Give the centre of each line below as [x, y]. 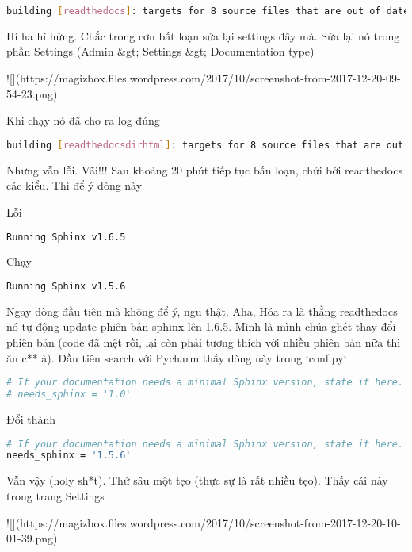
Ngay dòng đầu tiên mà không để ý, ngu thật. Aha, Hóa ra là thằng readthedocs [202, 310]
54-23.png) [32, 93]
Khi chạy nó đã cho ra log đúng [83, 120]
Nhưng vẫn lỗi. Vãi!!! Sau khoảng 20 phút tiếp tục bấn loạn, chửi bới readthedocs [204, 169]
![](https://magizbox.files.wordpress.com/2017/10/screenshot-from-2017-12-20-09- [204, 78]
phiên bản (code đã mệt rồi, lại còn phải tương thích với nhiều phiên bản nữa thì [204, 342]
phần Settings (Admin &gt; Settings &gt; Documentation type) [160, 51]
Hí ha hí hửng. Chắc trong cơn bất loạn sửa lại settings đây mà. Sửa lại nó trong [203, 35]
